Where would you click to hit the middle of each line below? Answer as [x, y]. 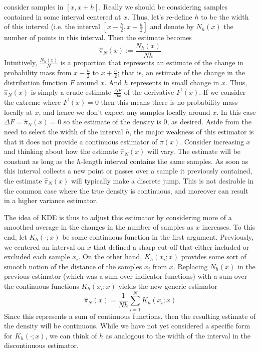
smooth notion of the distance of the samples [73, 266]
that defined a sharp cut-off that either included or [171, 246]
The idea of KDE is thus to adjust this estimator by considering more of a [118, 217]
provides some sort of [214, 256]
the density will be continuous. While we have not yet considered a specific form [127, 326]
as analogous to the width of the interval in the [178, 335]
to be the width [225, 16]
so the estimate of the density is [112, 122]
